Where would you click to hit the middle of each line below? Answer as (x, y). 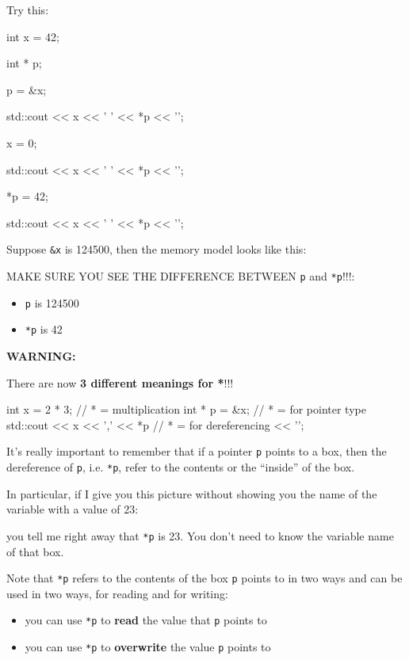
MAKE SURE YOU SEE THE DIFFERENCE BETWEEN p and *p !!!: (181, 276)
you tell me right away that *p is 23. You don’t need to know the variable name (200, 535)
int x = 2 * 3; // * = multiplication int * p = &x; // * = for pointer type (186, 409)
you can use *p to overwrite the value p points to (148, 647)
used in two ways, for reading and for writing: (117, 593)
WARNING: (41, 355)
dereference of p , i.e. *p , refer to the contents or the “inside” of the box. (181, 467)
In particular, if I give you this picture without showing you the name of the (192, 493)
